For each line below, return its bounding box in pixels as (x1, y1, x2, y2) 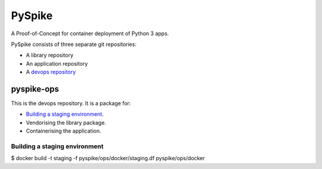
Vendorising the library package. (26, 119, 107, 126)
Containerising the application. (26, 127, 101, 134)
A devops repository (26, 69, 76, 76)
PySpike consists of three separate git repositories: (11, 41, 137, 48)
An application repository (26, 60, 88, 67)
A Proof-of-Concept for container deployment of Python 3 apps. (11, 30, 169, 37)
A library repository (26, 51, 74, 59)
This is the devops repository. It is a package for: (11, 100, 131, 107)
